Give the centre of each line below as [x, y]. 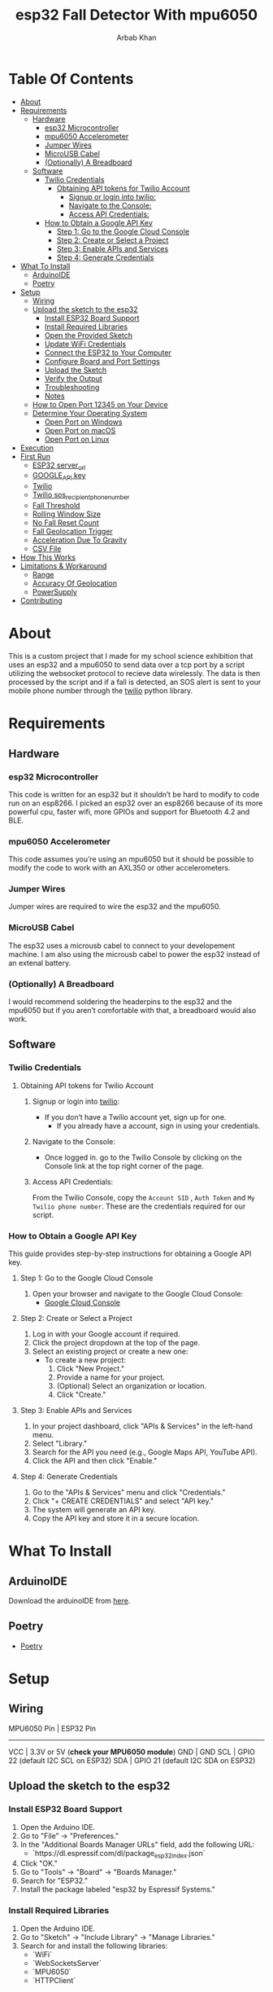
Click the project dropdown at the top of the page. [116, 1343]
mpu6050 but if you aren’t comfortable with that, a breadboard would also [132, 1011]
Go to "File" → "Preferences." [69, 1836]
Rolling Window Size [67, 514]
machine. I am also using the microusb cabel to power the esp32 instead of [134, 954]
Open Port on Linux [77, 439]
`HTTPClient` [54, 1980]
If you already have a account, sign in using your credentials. [158, 1125]
